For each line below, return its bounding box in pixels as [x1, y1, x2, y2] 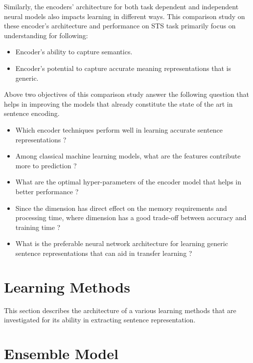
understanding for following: [4, 30, 88, 40]
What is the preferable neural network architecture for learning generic [15, 238, 228, 249]
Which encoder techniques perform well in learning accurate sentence [15, 124, 223, 135]
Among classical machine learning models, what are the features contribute [15, 151, 241, 161]
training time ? [15, 222, 61, 232]
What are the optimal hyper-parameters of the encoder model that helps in [15, 177, 241, 187]
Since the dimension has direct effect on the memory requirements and [15, 203, 227, 213]
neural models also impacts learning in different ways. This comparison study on [4, 11, 245, 21]
